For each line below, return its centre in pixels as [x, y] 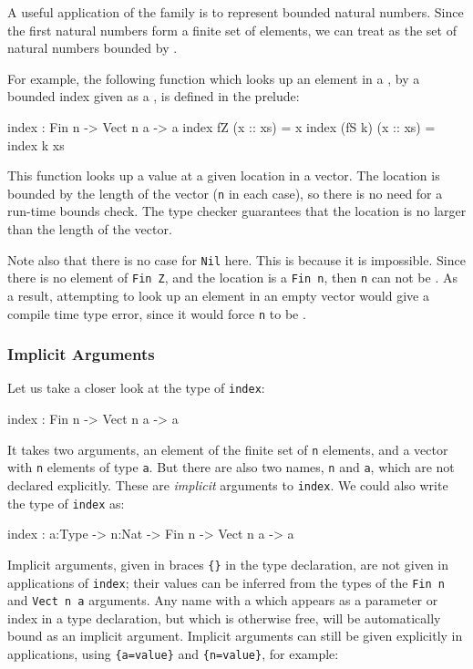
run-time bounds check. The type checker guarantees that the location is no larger [237, 211]
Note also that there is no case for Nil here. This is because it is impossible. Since [236, 259]
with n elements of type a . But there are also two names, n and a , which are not [231, 467]
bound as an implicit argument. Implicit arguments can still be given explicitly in [235, 636]
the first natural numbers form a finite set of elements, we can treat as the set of [232, 30]
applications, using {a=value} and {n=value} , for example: [173, 654]
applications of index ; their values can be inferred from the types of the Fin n [226, 582]
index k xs [36, 144]
